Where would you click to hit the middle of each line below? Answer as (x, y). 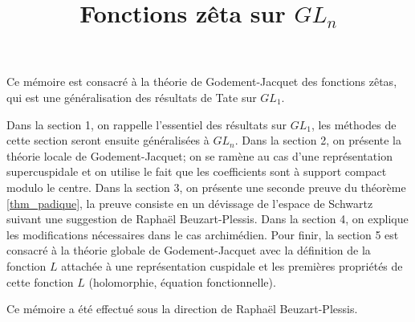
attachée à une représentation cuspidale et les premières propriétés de (232, 265)
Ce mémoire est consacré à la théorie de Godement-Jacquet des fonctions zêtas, (202, 82)
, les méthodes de (354, 124)
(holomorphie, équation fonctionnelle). (182, 281)
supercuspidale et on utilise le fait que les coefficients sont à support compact (197, 171)
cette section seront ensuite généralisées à (108, 140)
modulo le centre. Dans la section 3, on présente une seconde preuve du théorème (206, 187)
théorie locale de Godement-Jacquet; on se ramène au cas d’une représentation (199, 155)
